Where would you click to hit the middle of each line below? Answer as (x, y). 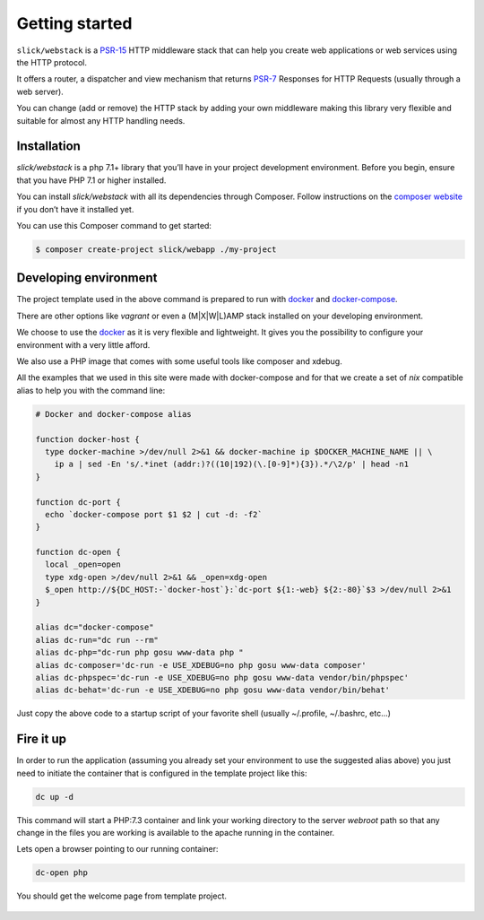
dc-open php (62, 873)
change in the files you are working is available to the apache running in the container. (176, 833)
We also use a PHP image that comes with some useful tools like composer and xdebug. (179, 361)
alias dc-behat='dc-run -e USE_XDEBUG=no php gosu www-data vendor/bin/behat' (212, 690)
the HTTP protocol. (52, 62)
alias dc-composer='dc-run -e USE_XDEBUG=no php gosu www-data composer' (201, 665)
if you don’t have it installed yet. (75, 209)
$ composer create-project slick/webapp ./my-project (156, 249)
